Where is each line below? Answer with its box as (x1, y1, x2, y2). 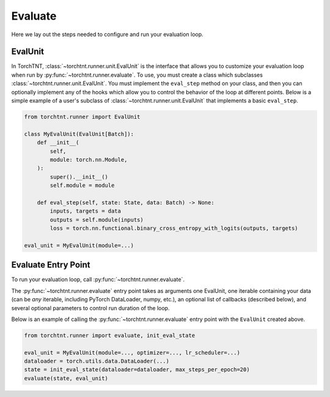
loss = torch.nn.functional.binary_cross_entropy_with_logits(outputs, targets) (50, 225, 299, 232)
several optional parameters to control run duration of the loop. (11, 304, 170, 312)
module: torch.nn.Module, (50, 156, 128, 163)
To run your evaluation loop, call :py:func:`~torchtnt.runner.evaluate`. (11, 276, 185, 283)
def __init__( (37, 139, 79, 146)
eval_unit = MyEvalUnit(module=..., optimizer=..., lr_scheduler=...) (24, 349, 241, 356)
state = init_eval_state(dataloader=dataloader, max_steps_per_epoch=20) (24, 366, 250, 373)
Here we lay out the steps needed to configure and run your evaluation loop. (11, 31, 204, 38)
